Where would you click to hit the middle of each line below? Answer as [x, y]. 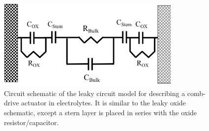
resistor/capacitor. [31, 122]
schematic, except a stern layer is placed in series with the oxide [101, 113]
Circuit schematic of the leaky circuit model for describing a [95, 93]
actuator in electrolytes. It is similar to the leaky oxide [104, 103]
